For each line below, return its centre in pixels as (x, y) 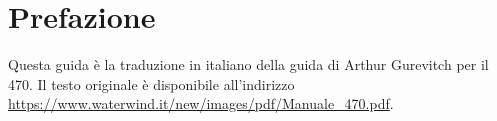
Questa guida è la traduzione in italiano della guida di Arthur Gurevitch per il (248, 64)
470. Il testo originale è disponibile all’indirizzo (151, 83)
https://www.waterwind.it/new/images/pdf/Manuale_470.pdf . (201, 103)
